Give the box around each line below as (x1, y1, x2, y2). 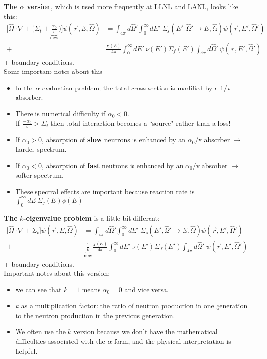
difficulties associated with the (15, 336, 105, 346)
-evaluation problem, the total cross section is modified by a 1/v (40, 82, 231, 92)
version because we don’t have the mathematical (73, 326, 217, 337)
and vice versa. (124, 284, 169, 294)
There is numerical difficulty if (15, 108, 106, 118)
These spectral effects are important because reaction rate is (15, 186, 195, 196)
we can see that (15, 284, 62, 294)
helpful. (15, 345, 38, 356)
